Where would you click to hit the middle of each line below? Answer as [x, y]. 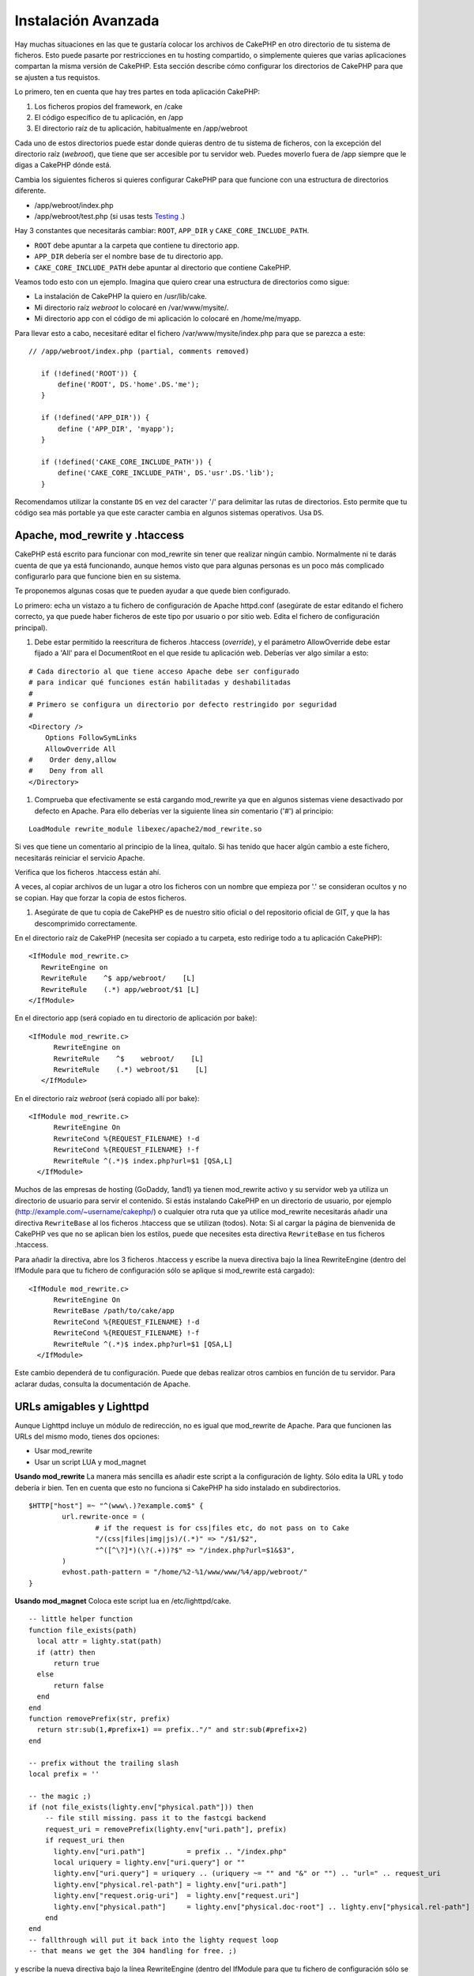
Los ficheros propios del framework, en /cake [109, 106]
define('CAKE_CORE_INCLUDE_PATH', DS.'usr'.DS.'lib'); [166, 473]
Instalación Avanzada [87, 21]
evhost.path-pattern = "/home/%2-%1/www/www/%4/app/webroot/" [185, 1572]
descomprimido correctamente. [86, 923]
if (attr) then [66, 1652]
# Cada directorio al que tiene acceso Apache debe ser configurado [164, 671]
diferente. [30, 190]
